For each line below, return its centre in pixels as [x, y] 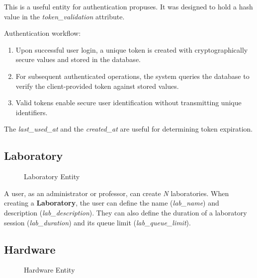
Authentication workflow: [43, 33]
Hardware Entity [49, 270]
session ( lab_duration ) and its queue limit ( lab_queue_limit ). [97, 222]
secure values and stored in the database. [78, 59]
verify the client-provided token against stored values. [97, 86]
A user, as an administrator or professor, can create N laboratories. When [117, 193]
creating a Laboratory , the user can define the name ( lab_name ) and [112, 203]
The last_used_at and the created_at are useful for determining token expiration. [128, 129]
